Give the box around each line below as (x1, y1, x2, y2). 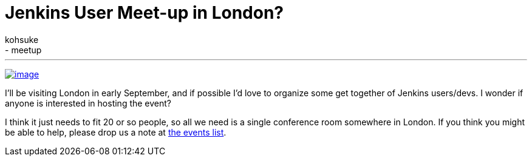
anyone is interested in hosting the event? (5, 97, 172, 108)
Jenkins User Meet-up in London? (5, 2, 284, 23)
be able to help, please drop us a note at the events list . (5, 126, 227, 137)
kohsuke (5, 34, 39, 45)
